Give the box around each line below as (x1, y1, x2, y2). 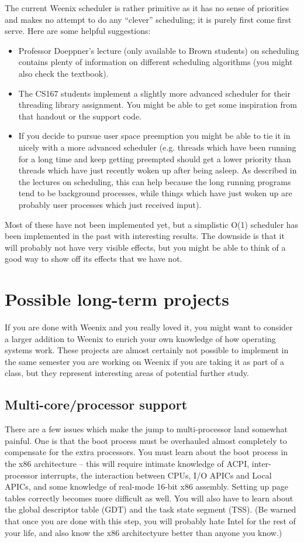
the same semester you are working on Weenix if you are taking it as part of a (5, 355, 285, 367)
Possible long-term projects (5, 287, 229, 311)
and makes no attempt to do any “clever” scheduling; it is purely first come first (5, 13, 292, 25)
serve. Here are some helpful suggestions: (5, 25, 151, 37)
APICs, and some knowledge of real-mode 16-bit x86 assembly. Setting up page (5, 480, 289, 493)
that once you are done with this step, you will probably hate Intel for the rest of (5, 514, 296, 527)
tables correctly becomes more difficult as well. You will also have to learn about (5, 491, 293, 504)
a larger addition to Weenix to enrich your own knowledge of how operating (5, 332, 276, 344)
